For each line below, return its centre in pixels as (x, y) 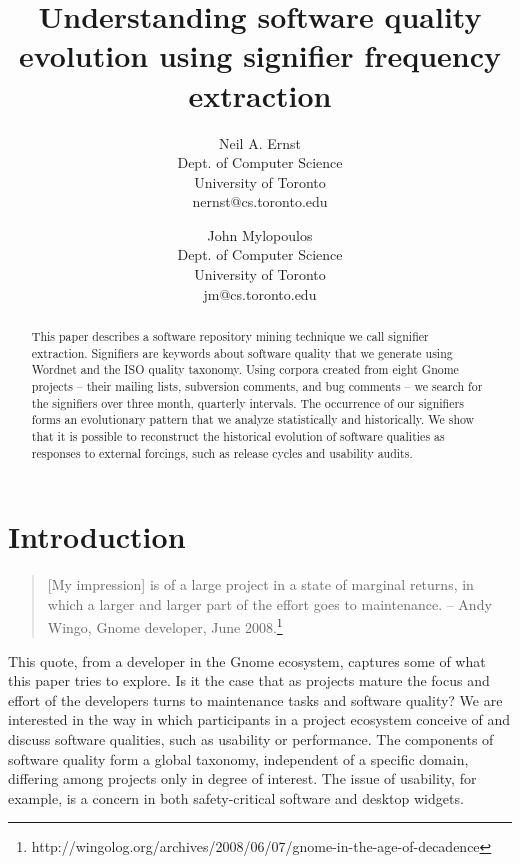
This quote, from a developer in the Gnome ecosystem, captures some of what (247, 660)
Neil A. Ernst (260, 142)
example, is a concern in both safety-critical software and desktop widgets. (236, 797)
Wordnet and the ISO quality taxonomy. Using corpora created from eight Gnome (245, 369)
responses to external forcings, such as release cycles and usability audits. (222, 452)
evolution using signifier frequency (260, 55)
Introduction (97, 536)
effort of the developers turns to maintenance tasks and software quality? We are (255, 699)
